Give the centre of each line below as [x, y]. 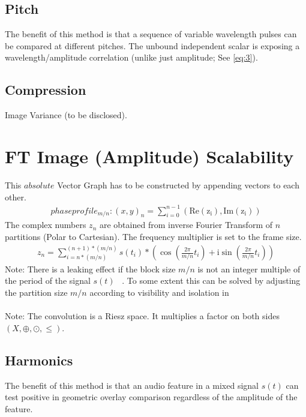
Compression [46, 90]
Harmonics [39, 360]
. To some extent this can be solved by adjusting [211, 280]
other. [16, 196]
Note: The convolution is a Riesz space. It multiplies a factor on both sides [142, 316]
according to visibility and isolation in [159, 292]
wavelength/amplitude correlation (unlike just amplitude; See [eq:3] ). [131, 57]
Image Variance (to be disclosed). [66, 115]
